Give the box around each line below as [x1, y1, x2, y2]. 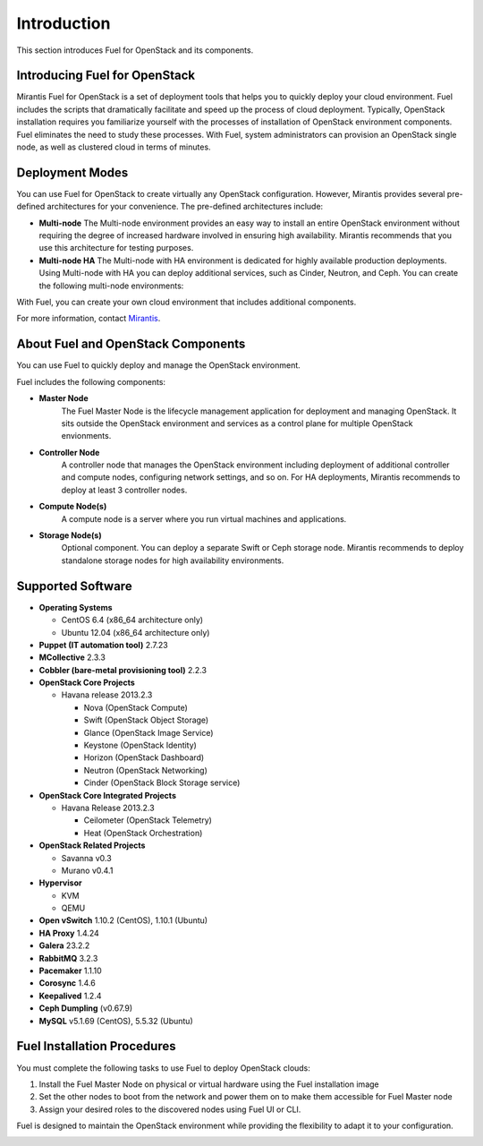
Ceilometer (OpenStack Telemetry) [83, 815, 212, 825]
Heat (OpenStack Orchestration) [83, 827, 203, 838]
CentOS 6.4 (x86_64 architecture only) [61, 614, 204, 626]
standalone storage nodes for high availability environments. [61, 555, 284, 566]
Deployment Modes [16, 165, 129, 180]
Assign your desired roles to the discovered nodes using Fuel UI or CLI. [38, 1104, 301, 1115]
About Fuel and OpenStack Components [16, 337, 246, 352]
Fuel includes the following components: [16, 376, 165, 387]
